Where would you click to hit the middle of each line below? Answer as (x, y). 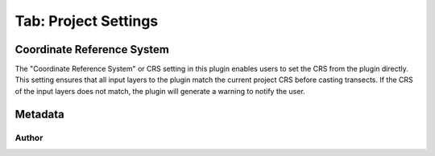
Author (29, 138)
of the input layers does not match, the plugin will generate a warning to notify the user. (160, 91)
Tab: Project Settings (87, 21)
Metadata (39, 114)
